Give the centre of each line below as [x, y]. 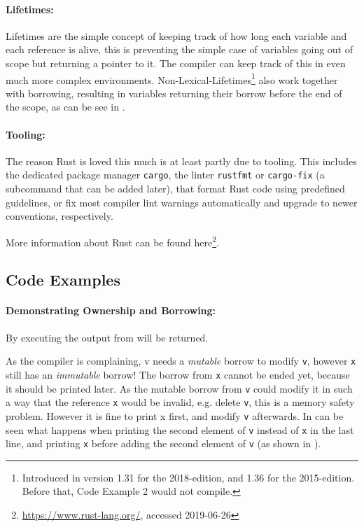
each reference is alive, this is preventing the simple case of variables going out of [180, 49]
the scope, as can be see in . [65, 107]
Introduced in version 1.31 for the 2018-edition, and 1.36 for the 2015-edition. [188, 477]
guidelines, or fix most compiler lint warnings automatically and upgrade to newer [182, 202]
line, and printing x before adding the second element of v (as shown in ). [163, 443]
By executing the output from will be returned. [107, 337]
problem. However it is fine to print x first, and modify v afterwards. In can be [175, 415]
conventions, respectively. [59, 216]
